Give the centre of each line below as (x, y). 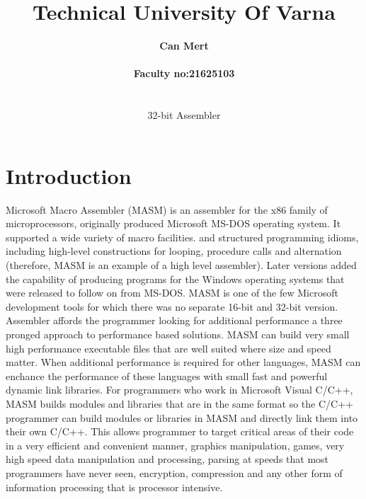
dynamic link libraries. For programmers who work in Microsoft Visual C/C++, (179, 390)
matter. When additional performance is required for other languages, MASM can (183, 362)
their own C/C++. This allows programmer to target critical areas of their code (180, 431)
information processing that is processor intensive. (114, 487)
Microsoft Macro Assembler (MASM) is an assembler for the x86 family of (167, 209)
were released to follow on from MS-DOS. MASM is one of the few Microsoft (172, 293)
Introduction (69, 175)
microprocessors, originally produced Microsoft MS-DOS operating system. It (173, 223)
